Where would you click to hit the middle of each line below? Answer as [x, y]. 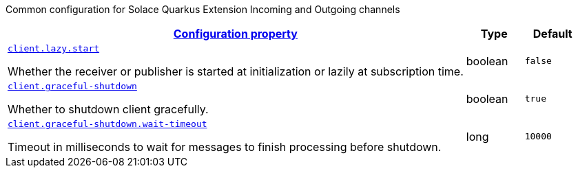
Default [553, 34]
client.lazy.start [54, 48]
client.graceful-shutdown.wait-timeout [107, 124]
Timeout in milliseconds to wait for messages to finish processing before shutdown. [225, 147]
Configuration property [235, 34]
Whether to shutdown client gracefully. [108, 109]
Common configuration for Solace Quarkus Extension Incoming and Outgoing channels [203, 9]
